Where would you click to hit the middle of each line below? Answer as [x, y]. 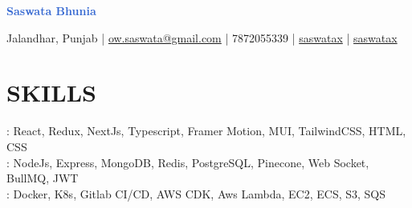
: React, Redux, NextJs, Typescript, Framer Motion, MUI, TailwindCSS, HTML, [206, 131]
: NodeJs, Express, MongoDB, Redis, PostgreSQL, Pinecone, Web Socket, [188, 162]
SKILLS [51, 92]
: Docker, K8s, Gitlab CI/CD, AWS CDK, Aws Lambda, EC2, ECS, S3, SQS [196, 193]
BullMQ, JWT [43, 178]
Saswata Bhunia [51, 10]
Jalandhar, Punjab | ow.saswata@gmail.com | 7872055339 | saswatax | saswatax [202, 37]
